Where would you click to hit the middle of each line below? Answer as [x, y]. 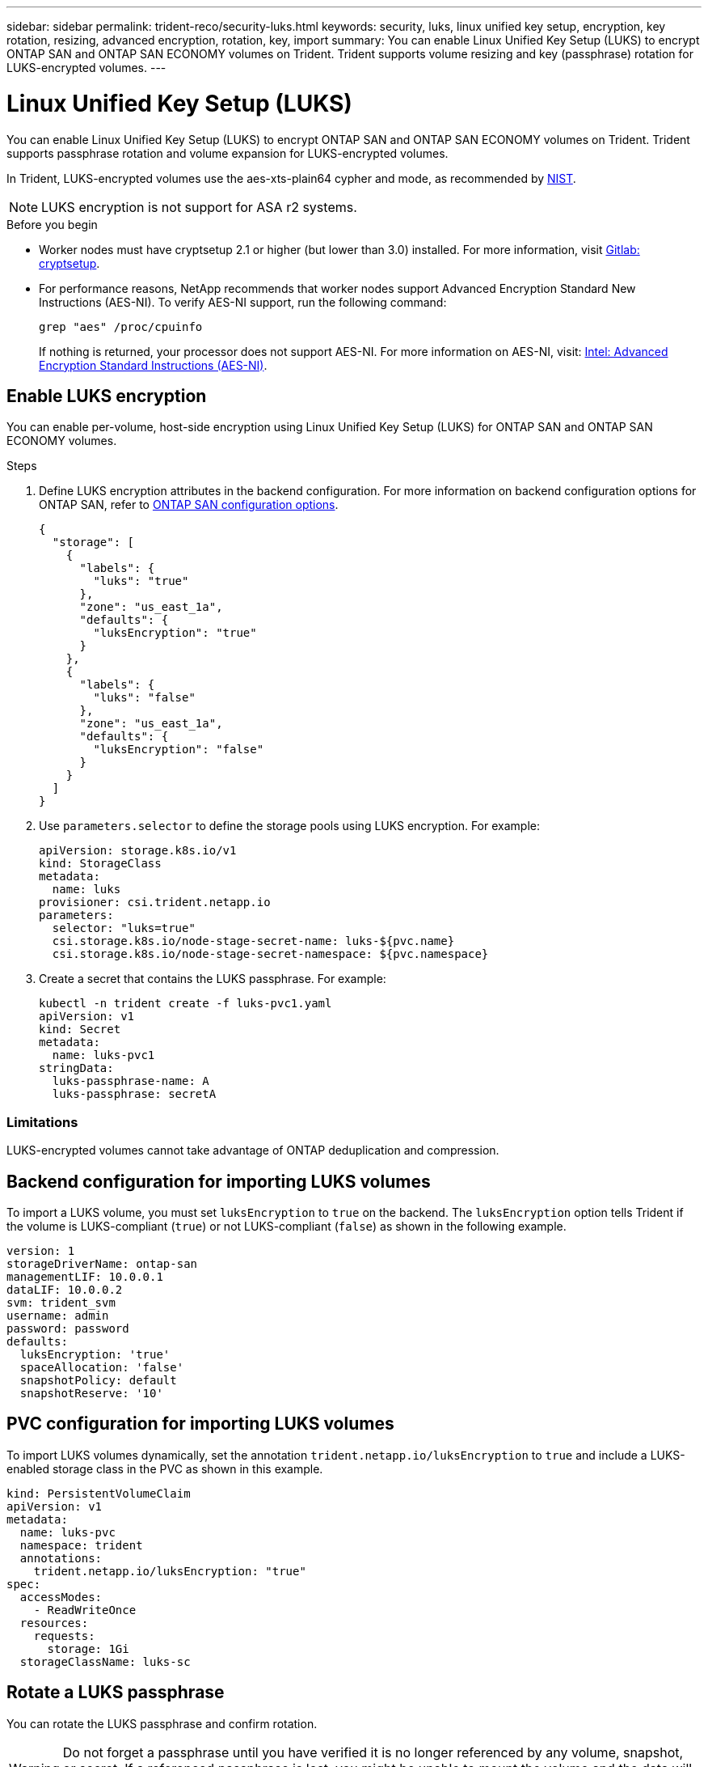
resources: [54, 1623]
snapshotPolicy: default [98, 1380]
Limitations [42, 1122]
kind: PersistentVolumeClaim [99, 1493]
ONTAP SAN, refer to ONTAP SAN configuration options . [189, 505]
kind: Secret [80, 1030]
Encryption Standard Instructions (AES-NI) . [153, 365]
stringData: [76, 1068]
